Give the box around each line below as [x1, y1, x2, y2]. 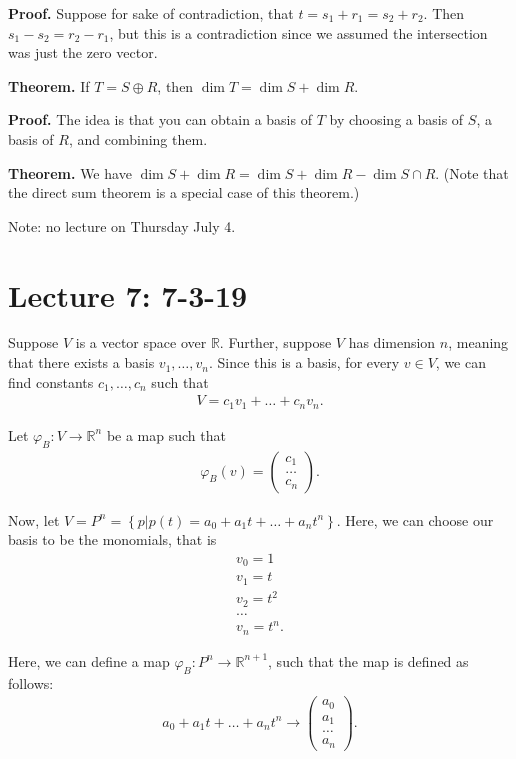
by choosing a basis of [329, 109, 464, 130]
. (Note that [435, 162, 509, 183]
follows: [8, 672, 54, 693]
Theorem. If [8, 75, 90, 96]
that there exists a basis [8, 352, 155, 373]
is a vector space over [75, 332, 207, 353]
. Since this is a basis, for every [208, 352, 400, 373]
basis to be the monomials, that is [8, 529, 217, 550]
